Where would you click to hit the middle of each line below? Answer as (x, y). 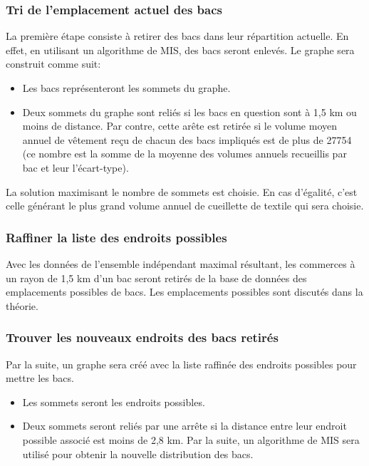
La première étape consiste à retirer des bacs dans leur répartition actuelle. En (177, 36)
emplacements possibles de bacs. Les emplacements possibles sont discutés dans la (184, 292)
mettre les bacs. (40, 378)
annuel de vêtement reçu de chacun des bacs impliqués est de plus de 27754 (187, 139)
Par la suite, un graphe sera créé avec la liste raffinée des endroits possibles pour (181, 364)
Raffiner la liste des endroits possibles (116, 237)
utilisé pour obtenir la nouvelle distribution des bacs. (138, 454)
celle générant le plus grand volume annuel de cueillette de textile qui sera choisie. (185, 206)
